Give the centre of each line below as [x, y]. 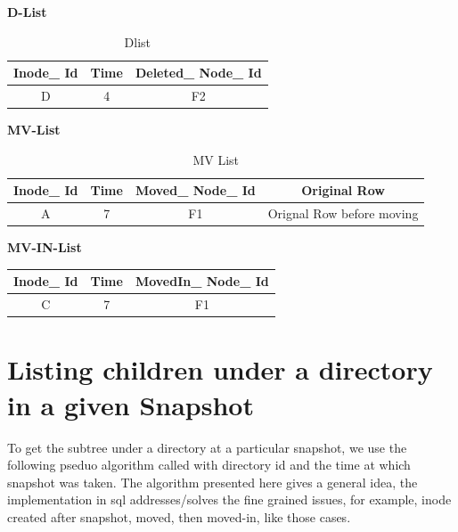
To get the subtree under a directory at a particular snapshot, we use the [207, 447]
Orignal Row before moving [343, 213]
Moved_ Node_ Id [195, 190]
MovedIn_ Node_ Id [202, 281]
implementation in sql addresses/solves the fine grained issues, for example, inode [229, 499]
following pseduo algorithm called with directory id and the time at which [209, 465]
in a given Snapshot [131, 404]
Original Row [343, 190]
